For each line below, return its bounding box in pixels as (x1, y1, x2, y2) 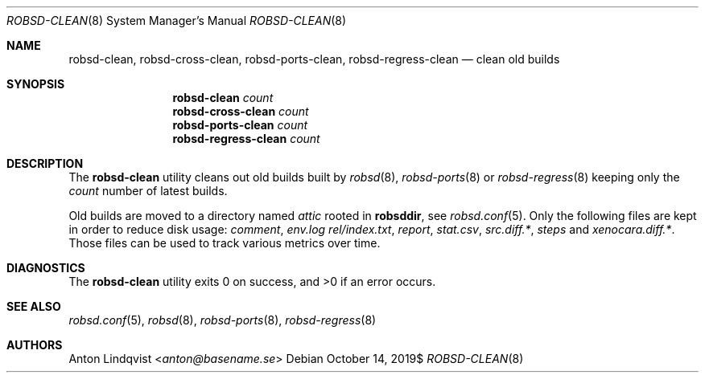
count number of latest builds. (68, 184, 228, 198)
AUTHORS (6, 338, 63, 352)
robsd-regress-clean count (172, 132, 320, 145)
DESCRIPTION (6, 157, 84, 170)
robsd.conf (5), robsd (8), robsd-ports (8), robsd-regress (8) (68, 313, 377, 327)
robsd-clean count (172, 91, 274, 104)
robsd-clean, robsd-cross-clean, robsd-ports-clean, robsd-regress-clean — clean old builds (68, 52, 560, 66)
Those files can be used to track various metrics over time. (68, 236, 381, 250)
